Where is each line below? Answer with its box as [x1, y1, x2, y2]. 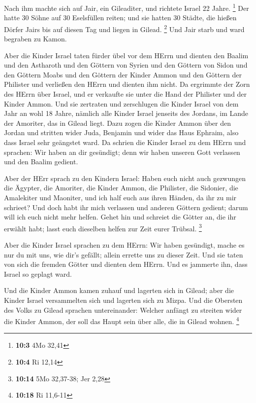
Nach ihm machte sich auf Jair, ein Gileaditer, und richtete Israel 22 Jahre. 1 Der [4, 1, 249, 13]
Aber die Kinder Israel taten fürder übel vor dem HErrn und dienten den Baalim [4, 50, 249, 60]
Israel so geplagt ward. [4, 268, 72, 279]
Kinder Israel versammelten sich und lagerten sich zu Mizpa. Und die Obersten [4, 295, 243, 305]
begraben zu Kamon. [4, 34, 67, 44]
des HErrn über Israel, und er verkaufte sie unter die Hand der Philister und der [4, 89, 247, 99]
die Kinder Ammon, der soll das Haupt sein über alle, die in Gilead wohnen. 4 [4, 315, 239, 326]
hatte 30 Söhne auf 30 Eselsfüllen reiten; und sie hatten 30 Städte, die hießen [4, 12, 237, 23]
